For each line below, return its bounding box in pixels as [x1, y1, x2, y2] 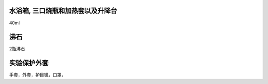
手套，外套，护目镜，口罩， [9, 72, 66, 78]
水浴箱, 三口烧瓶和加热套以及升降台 [9, 6, 118, 15]
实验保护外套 [9, 59, 49, 67]
